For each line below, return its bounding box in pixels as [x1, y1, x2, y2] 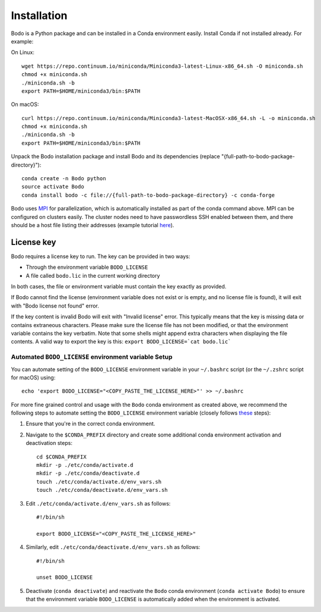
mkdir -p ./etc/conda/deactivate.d [36, 470, 140, 477]
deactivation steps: [26, 440, 72, 447]
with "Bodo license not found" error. [11, 302, 99, 309]
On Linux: [11, 49, 35, 56]
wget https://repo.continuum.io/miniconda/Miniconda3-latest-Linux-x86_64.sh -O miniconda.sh [21, 62, 303, 70]
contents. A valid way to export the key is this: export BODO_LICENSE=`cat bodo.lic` [11, 338, 231, 345]
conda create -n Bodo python [21, 175, 106, 182]
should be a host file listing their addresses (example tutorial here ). [11, 221, 174, 228]
